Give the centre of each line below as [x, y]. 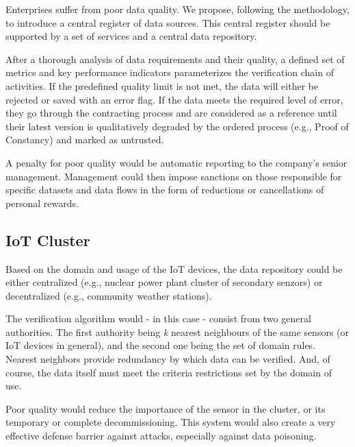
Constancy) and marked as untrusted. [85, 140]
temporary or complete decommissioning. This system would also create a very [171, 422]
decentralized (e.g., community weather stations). [109, 295]
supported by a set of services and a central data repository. [131, 36]
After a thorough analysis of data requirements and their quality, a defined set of [175, 59]
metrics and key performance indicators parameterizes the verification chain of [170, 72]
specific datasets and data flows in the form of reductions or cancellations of [165, 190]
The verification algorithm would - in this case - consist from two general [158, 318]
